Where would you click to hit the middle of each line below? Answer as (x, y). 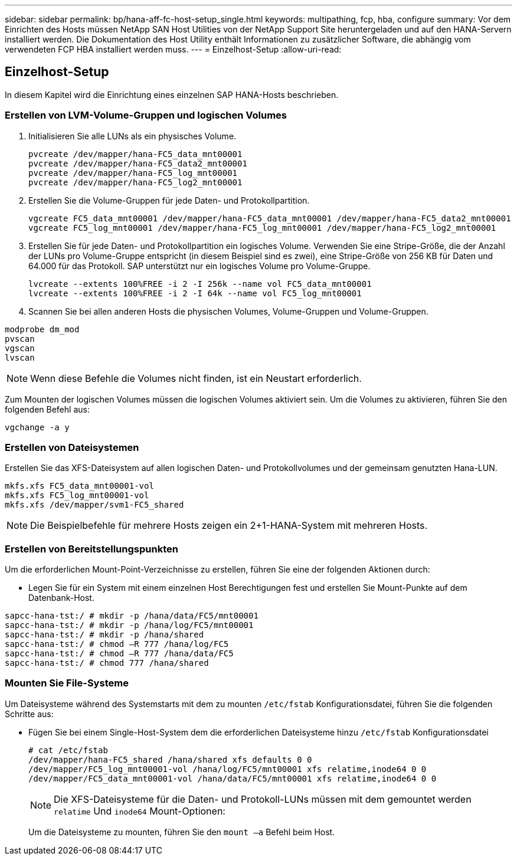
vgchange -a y (37, 427)
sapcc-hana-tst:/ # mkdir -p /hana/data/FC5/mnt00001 (132, 616)
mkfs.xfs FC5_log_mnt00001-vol (77, 496)
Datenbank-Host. (61, 598)
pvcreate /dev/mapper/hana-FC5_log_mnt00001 (133, 173)
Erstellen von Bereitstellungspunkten (91, 549)
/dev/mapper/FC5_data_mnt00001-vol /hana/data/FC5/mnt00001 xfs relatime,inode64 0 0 (233, 778)
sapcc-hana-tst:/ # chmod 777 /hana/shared (107, 663)
